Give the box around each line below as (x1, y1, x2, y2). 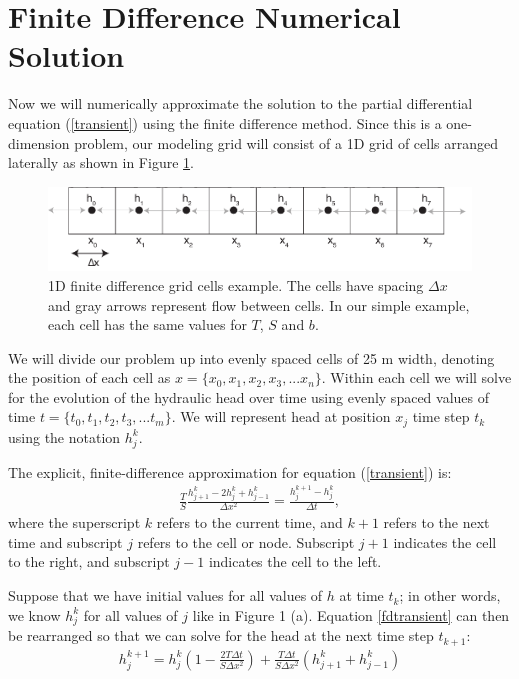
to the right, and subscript (8, 551, 170, 572)
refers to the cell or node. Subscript (137, 531, 355, 552)
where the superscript (8, 512, 141, 533)
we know (8, 604, 61, 625)
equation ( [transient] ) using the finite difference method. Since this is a (8, 112, 442, 133)
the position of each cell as (8, 367, 171, 388)
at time (339, 585, 384, 606)
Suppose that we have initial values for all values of (8, 585, 323, 606)
